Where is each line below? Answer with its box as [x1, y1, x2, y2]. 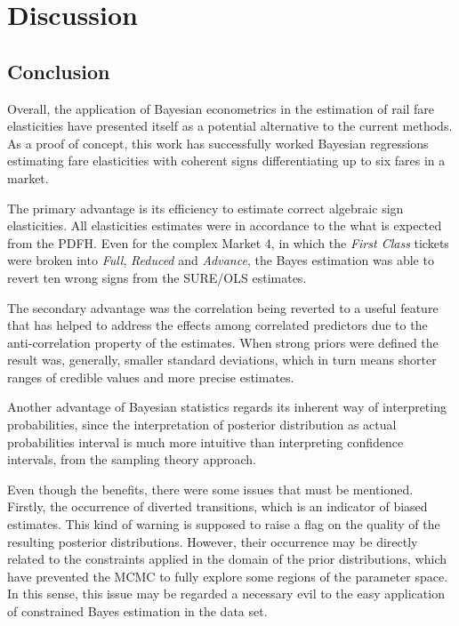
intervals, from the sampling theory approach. [7, 450, 256, 469]
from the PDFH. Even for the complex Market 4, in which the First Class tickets [7, 233, 449, 252]
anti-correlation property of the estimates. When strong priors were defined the [7, 333, 439, 351]
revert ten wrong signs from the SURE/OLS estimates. [7, 268, 307, 286]
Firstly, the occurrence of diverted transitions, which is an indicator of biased [7, 497, 428, 516]
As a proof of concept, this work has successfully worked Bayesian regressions [7, 133, 429, 152]
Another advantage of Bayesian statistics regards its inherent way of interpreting [7, 397, 447, 416]
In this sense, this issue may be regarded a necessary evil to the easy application [7, 584, 445, 603]
